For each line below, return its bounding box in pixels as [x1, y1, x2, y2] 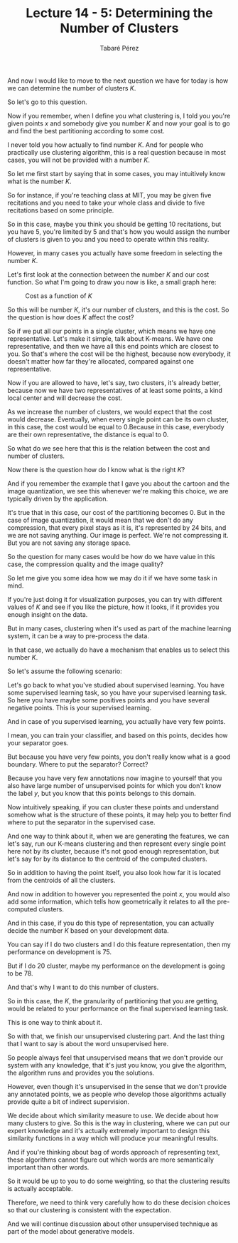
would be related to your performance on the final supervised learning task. [7, 1004, 229, 1013]
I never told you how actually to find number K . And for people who [7, 140, 204, 149]
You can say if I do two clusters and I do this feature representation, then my [7, 940, 231, 948]
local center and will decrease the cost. [7, 394, 123, 402]
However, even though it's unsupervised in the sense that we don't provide [7, 1082, 227, 1090]
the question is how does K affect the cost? [7, 312, 134, 322]
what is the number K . [7, 177, 72, 185]
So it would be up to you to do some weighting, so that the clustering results [7, 1177, 231, 1185]
